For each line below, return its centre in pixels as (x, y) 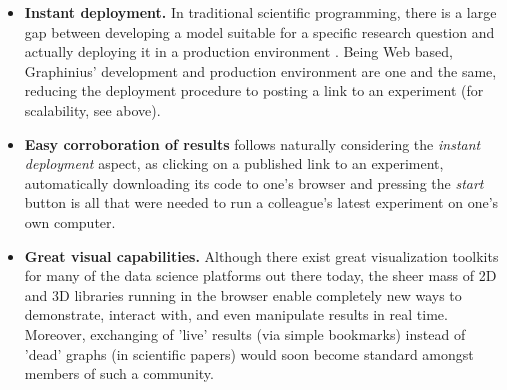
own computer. (70, 221)
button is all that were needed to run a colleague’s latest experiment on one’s (261, 202)
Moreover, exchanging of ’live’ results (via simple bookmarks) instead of (245, 333)
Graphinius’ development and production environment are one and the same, (260, 70)
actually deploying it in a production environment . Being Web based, (238, 51)
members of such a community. (119, 373)
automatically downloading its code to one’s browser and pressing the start (254, 182)
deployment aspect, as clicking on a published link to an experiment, (234, 163)
